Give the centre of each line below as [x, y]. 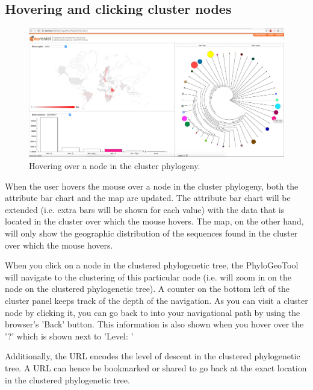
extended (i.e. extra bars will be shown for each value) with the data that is [145, 209]
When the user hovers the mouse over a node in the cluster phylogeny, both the [152, 186]
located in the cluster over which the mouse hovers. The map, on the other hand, [154, 221]
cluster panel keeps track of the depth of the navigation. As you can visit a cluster [156, 300]
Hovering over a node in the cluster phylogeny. [115, 166]
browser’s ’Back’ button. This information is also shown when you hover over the [154, 324]
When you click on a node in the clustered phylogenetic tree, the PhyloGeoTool [152, 265]
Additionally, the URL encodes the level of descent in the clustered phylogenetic [153, 356]
